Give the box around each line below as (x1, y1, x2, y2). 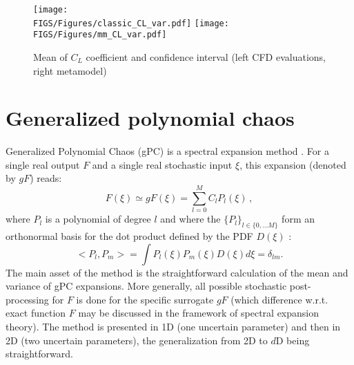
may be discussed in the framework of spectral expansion (78, 306, 319, 320)
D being (275, 333, 310, 347)
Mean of (33, 49, 68, 64)
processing (6, 292, 49, 306)
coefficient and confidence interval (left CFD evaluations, (86, 49, 326, 64)
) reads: (30, 171, 62, 185)
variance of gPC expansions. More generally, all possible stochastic (6, 279, 287, 293)
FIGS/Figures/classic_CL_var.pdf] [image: (33, 18, 229, 28)
